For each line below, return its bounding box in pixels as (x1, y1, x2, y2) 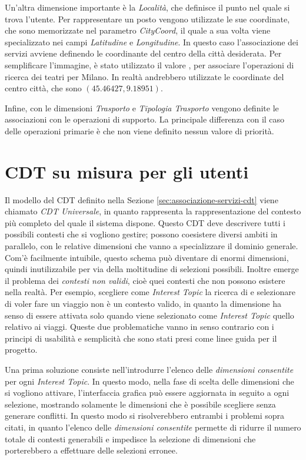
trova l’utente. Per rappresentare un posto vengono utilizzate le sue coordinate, (5, 12, 290, 25)
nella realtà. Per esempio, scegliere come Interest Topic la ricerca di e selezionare (5, 286, 295, 298)
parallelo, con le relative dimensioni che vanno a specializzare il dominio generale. (5, 240, 298, 252)
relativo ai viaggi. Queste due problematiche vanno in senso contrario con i (5, 320, 274, 333)
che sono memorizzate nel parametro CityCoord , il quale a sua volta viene (5, 24, 271, 37)
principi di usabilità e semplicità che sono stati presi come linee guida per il (5, 332, 277, 344)
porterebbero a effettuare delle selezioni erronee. (5, 444, 178, 456)
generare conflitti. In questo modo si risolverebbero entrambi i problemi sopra (5, 409, 285, 422)
